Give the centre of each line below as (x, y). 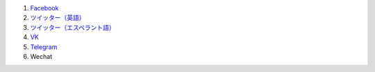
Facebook (44, 8)
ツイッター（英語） (58, 18)
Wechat (41, 56)
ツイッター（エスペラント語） (73, 27)
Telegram (44, 47)
